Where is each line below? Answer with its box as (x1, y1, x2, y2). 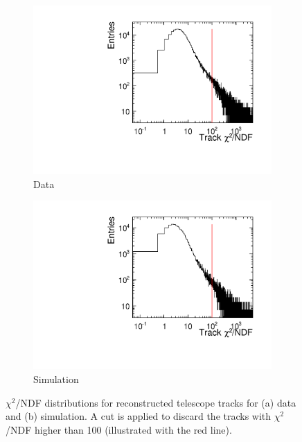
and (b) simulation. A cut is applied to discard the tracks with (6, 409, 272, 423)
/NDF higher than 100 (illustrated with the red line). (6, 422, 232, 436)
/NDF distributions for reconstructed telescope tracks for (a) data (15, 395, 296, 409)
